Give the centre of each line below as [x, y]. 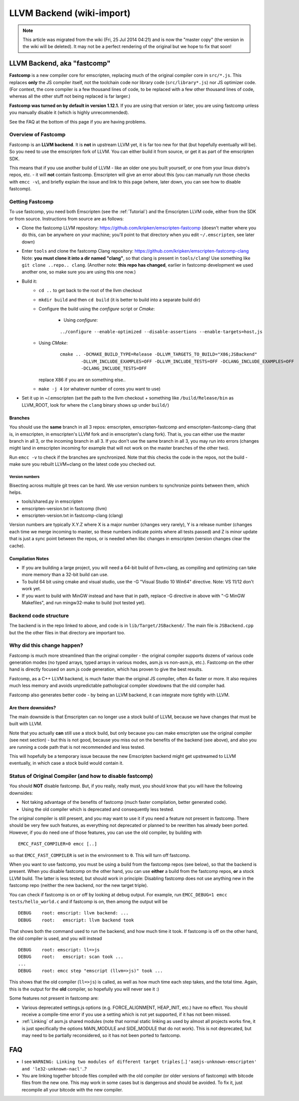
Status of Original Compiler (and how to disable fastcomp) [81, 776]
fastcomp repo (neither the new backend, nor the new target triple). [79, 885]
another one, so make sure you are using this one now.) [79, 272]
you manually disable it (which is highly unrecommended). [69, 113]
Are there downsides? [33, 707]
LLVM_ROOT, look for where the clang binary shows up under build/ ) [95, 405]
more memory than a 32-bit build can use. [65, 575]
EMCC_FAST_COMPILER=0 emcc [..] [58, 844]
